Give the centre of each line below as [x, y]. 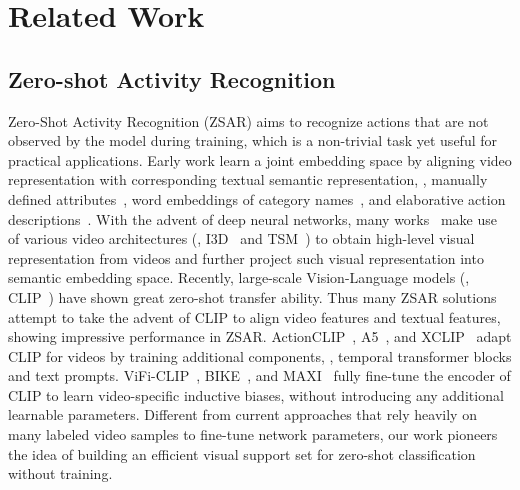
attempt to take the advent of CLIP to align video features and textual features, [254, 316]
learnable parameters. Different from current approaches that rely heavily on [242, 414]
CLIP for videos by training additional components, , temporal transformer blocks [260, 355]
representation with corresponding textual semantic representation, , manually [248, 179]
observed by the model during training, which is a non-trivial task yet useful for [252, 140]
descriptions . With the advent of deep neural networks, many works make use [252, 218]
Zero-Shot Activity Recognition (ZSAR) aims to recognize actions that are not [248, 120]
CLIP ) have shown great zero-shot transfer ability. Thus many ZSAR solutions [252, 296]
